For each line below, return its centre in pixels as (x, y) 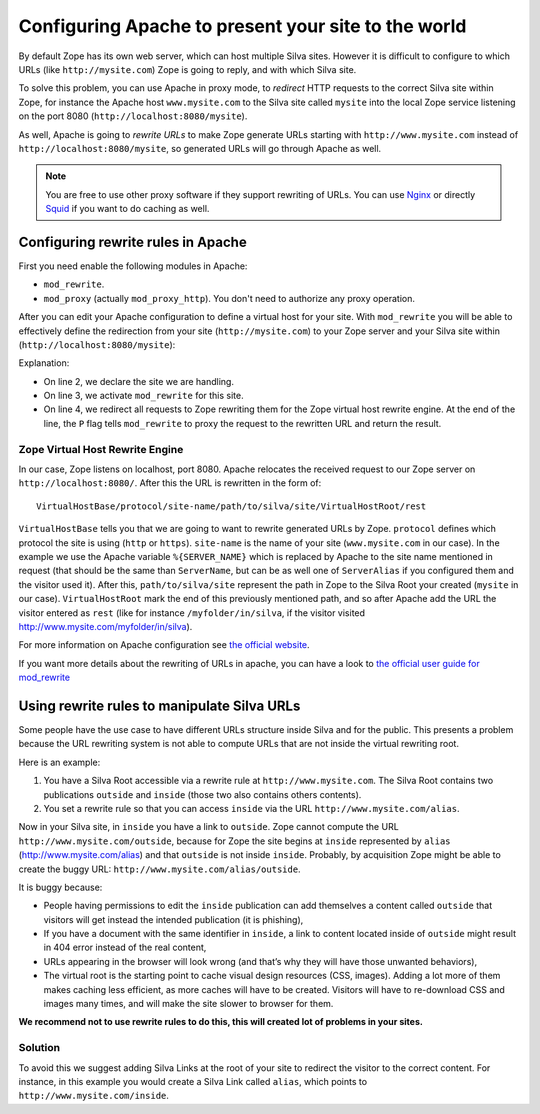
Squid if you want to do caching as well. (127, 209)
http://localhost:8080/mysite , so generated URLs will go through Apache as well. (200, 148)
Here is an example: (59, 762)
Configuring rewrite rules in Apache (132, 241)
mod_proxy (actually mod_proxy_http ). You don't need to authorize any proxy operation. (229, 298)
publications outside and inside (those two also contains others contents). (202, 794)
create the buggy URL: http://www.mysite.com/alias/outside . (159, 869)
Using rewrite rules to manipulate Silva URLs (159, 705)
